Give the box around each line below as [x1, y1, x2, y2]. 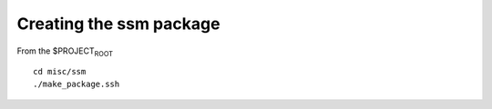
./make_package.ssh [33, 79, 120, 90]
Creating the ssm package [16, 14, 220, 34]
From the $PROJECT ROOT [16, 45, 114, 58]
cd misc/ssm [33, 66, 87, 76]
